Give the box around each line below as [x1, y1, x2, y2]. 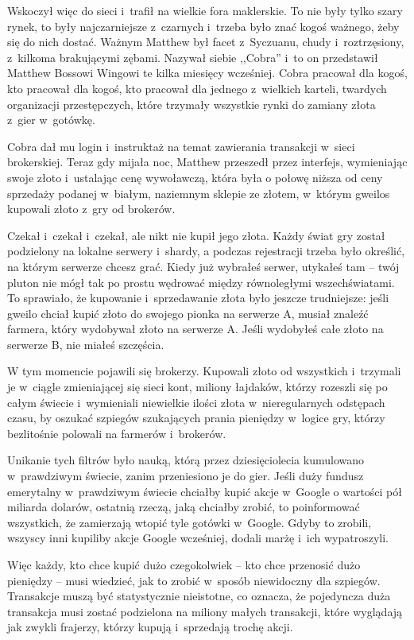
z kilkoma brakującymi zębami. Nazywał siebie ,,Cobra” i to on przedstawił [7, 48, 378, 65]
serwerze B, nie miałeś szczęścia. [7, 336, 164, 352]
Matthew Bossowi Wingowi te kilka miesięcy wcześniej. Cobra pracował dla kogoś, [7, 64, 408, 81]
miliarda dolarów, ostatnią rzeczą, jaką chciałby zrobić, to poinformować [7, 498, 360, 515]
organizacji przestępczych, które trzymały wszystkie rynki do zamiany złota [7, 95, 376, 112]
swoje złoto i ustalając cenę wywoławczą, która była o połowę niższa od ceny [7, 169, 383, 185]
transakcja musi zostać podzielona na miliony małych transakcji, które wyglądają [7, 603, 403, 619]
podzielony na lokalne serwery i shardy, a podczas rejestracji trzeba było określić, [7, 242, 405, 259]
